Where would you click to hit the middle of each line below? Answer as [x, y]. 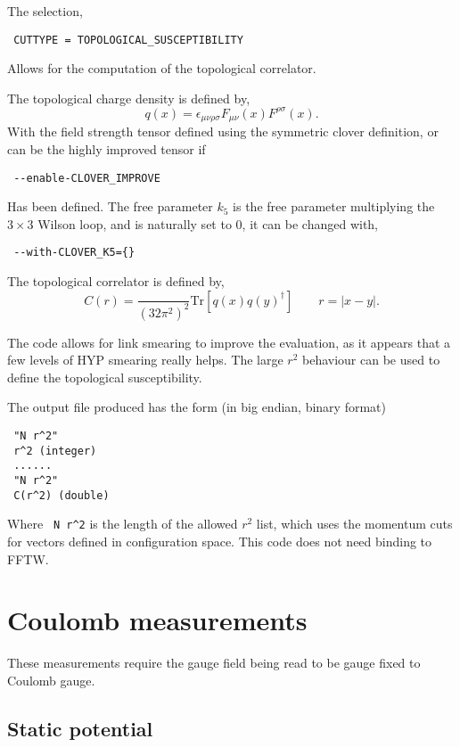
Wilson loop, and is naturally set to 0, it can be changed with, [208, 223]
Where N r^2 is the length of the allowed [123, 524]
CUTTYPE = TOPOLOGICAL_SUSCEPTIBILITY [128, 40]
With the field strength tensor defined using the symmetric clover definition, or [223, 131]
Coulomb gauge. [51, 680]
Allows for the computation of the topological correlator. [162, 68]
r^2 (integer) [55, 451]
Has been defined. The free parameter [110, 206]
